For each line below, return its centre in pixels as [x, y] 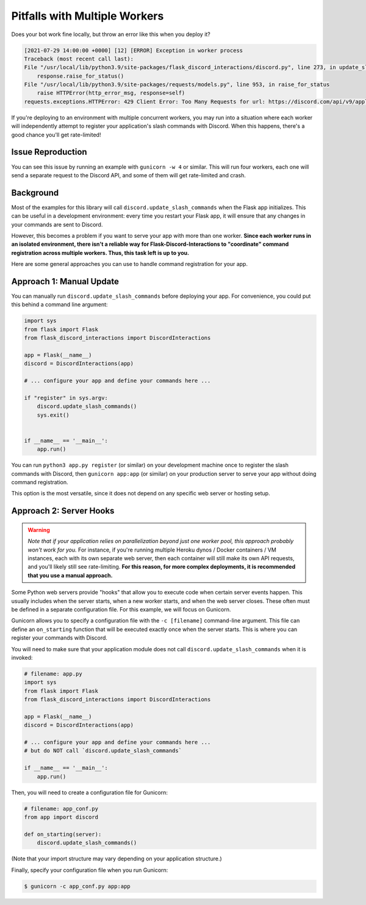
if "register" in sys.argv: [66, 398]
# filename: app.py [53, 674]
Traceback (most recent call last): [79, 59]
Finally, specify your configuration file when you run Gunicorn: [90, 870]
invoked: [22, 657]
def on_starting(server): [63, 834]
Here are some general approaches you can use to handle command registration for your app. [130, 264]
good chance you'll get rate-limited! [56, 135]
